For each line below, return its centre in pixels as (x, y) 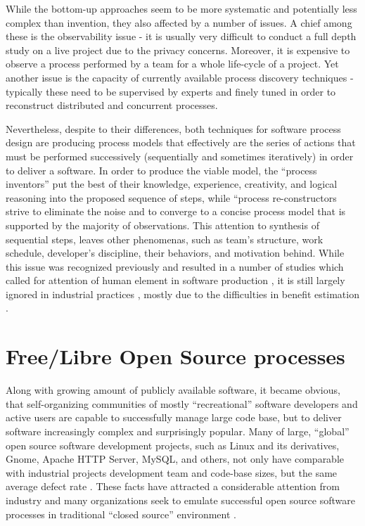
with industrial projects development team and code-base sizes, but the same (172, 472)
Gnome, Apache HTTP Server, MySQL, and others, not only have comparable (175, 459)
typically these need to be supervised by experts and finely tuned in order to (171, 91)
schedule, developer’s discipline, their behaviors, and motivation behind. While (175, 253)
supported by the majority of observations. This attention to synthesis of (162, 225)
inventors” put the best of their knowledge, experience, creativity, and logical (172, 184)
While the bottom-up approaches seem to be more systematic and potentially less (181, 8)
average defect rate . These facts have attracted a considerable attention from (173, 486)
